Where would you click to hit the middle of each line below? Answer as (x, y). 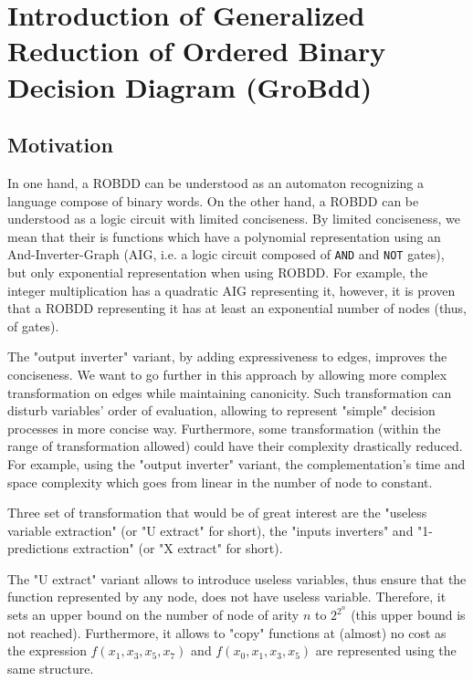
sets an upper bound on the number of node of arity (153, 615)
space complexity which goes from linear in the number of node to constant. (220, 482)
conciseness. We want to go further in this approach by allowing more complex (227, 374)
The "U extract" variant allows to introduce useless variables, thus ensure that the (237, 578)
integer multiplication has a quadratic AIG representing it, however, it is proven (231, 290)
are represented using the (386, 650)
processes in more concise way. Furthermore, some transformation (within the (224, 428)
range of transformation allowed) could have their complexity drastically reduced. (235, 446)
